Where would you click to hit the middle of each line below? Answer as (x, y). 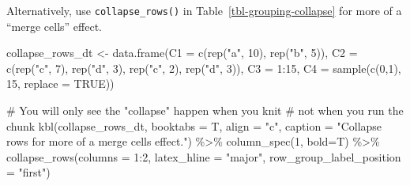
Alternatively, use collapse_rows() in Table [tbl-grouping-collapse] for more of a (204, 10)
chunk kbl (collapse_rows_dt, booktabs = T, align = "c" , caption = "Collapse (194, 125)
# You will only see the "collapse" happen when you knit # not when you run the (205, 110)
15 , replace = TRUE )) (60, 84)
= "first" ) (28, 172)
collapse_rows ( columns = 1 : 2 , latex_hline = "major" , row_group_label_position (204, 156)
